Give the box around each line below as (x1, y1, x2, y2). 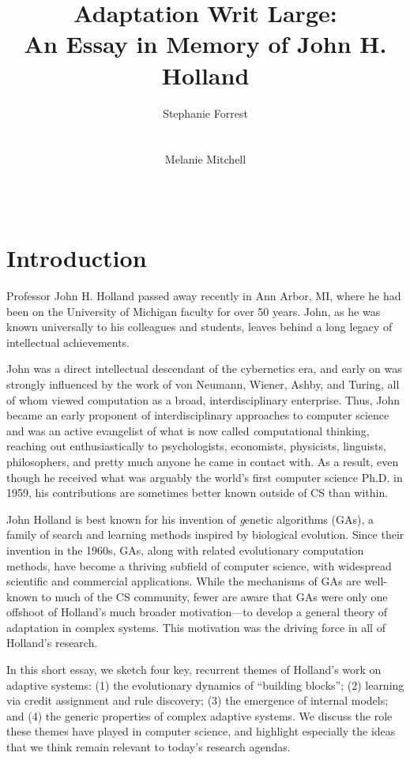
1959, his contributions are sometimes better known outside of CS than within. (6, 484, 389, 501)
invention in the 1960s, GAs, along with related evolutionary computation (6, 541, 364, 558)
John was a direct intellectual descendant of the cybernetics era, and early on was (6, 360, 402, 377)
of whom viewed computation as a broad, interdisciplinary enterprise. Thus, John (6, 391, 401, 408)
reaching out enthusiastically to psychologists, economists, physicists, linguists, (6, 438, 386, 454)
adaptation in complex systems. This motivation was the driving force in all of (6, 619, 386, 635)
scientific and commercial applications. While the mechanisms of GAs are (6, 573, 361, 589)
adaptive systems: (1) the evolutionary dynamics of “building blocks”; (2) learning (6, 676, 404, 693)
